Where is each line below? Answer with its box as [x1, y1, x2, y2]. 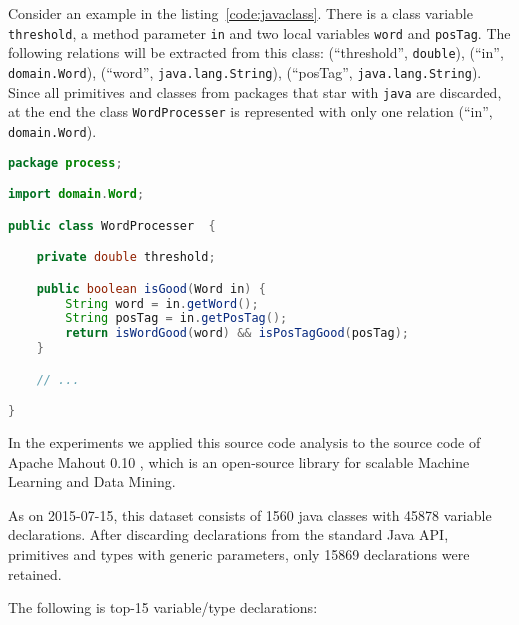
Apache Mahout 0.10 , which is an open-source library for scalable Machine [8, 451, 470, 472]
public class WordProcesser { [8, 218, 216, 233]
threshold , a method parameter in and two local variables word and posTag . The [8, 22, 511, 43]
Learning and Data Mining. [8, 471, 176, 492]
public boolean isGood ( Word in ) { [36, 281, 266, 296]
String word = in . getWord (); [65, 296, 259, 311]
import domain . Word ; [8, 187, 145, 202]
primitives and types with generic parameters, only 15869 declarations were [8, 544, 470, 565]
